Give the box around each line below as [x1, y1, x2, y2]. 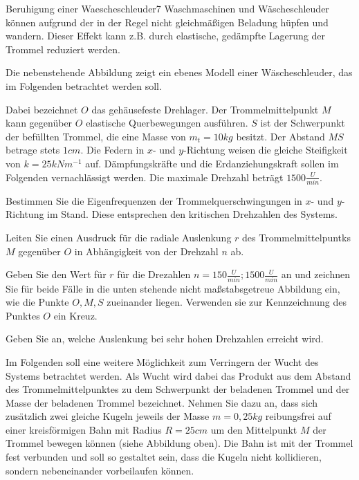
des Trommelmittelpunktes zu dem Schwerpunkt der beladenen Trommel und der [6, 382, 350, 396]
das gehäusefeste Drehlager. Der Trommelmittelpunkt [91, 102, 319, 116]
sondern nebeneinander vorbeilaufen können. [6, 463, 194, 477]
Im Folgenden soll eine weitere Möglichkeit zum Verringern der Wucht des [6, 354, 319, 369]
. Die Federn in [80, 142, 145, 157]
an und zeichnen [281, 267, 350, 281]
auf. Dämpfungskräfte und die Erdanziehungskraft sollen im [85, 156, 339, 170]
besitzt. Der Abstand [236, 129, 325, 143]
